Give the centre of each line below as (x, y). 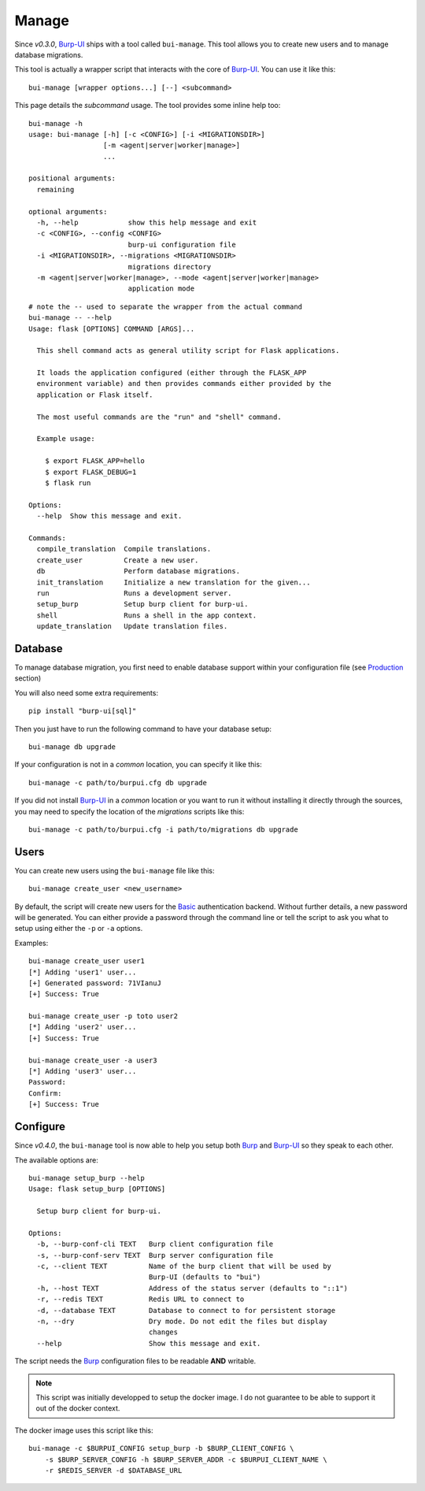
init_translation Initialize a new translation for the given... (174, 582)
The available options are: (56, 1160)
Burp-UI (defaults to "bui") (205, 1277)
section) (28, 678)
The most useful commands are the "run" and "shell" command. (159, 417)
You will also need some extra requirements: (87, 692)
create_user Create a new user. (118, 560)
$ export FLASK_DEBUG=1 (91, 472)
